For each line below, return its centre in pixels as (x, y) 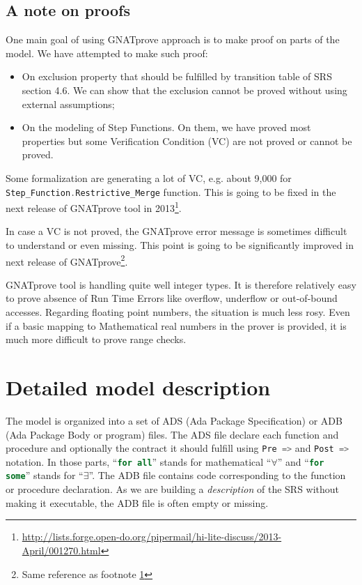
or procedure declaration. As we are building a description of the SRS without (173, 489)
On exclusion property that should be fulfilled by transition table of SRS (177, 76)
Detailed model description (138, 387)
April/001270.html (61, 550)
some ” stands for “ (45, 475)
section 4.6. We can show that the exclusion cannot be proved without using (184, 90)
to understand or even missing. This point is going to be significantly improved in (180, 245)
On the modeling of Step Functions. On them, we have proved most (166, 127)
